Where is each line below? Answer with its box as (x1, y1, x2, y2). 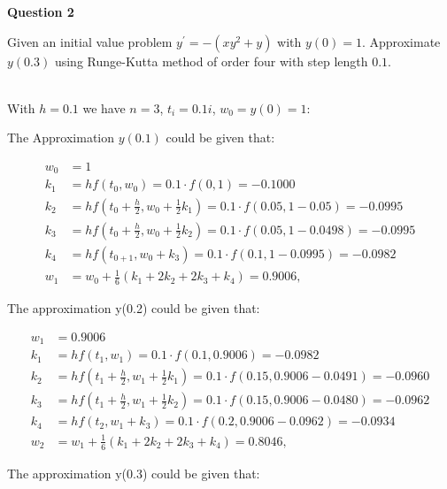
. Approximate (361, 32, 441, 50)
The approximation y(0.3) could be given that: (7, 463, 260, 482)
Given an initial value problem (7, 32, 173, 50)
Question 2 (7, 3, 74, 20)
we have (82, 98, 126, 117)
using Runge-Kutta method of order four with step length (54, 51, 368, 70)
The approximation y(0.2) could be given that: (7, 298, 260, 317)
